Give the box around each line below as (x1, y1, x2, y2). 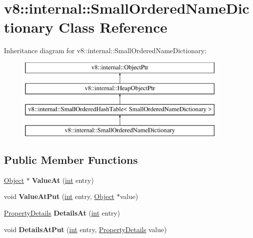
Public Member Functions (4, 152, 138, 167)
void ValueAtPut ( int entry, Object (4, 191, 115, 201)
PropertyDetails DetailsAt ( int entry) (4, 208, 120, 218)
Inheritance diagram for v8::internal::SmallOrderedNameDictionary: (4, 45, 207, 56)
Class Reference (59, 17, 168, 37)
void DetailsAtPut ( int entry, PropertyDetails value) (4, 224, 167, 234)
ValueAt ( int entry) (32, 175, 94, 185)
